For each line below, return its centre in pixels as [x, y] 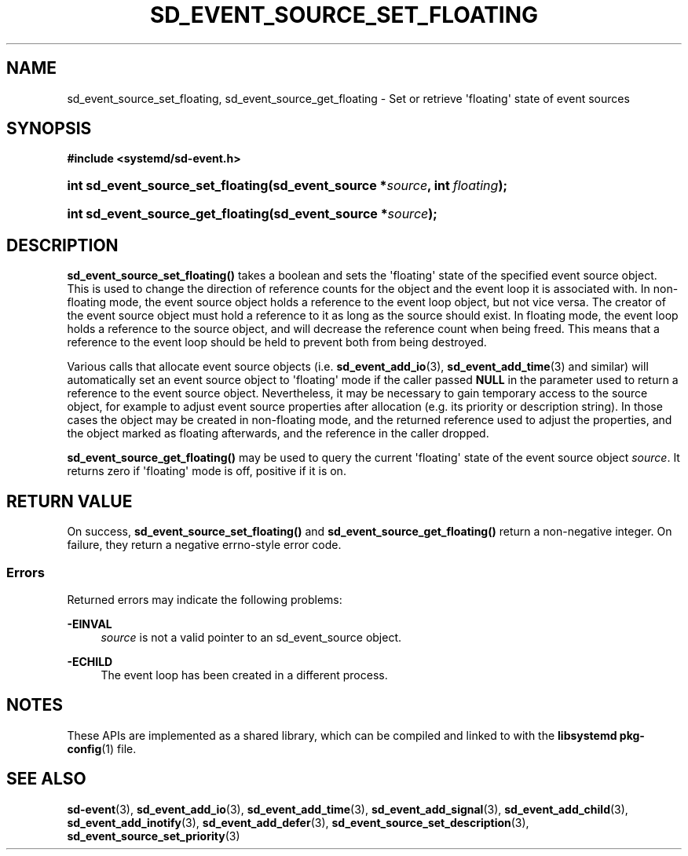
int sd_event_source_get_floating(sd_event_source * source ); [252, 214]
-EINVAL [90, 624]
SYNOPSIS [49, 129]
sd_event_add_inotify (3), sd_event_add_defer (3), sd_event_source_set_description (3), [298, 822]
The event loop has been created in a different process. [244, 675]
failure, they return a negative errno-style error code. [204, 545]
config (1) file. [102, 748]
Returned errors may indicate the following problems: [205, 599]
